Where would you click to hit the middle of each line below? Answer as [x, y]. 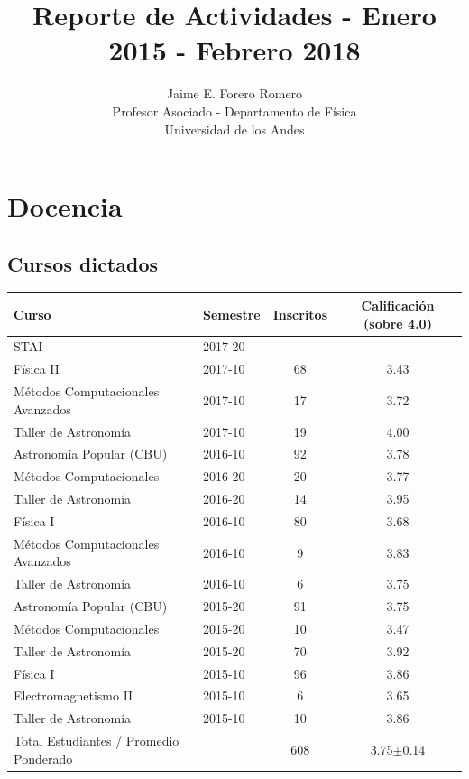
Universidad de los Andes [234, 129]
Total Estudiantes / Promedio [97, 741]
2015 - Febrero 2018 [234, 50]
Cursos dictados [83, 263]
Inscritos [300, 314]
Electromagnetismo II [74, 696]
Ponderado [43, 758]
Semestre [231, 314]
